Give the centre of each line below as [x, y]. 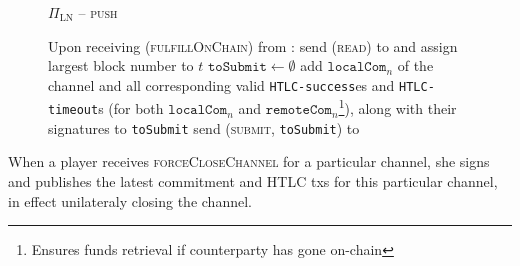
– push [98, 12]
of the [415, 65]
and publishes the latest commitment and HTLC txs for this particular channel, [253, 181]
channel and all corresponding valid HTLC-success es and [221, 84]
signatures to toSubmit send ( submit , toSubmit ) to [204, 127]
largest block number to [121, 65]
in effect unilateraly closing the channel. [130, 200]
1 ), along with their [397, 107]
